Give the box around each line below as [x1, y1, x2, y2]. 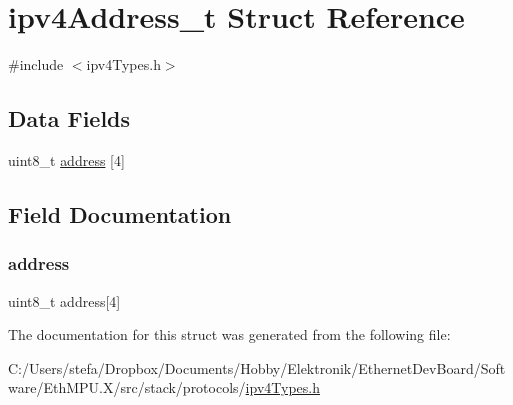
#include [8, 54, 64, 75]
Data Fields [8, 103, 131, 134]
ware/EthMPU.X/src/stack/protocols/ [8, 377, 246, 398]
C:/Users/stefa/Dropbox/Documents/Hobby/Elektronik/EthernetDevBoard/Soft [8, 357, 506, 378]
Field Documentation [8, 198, 232, 229]
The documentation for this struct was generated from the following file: [8, 324, 451, 345]
